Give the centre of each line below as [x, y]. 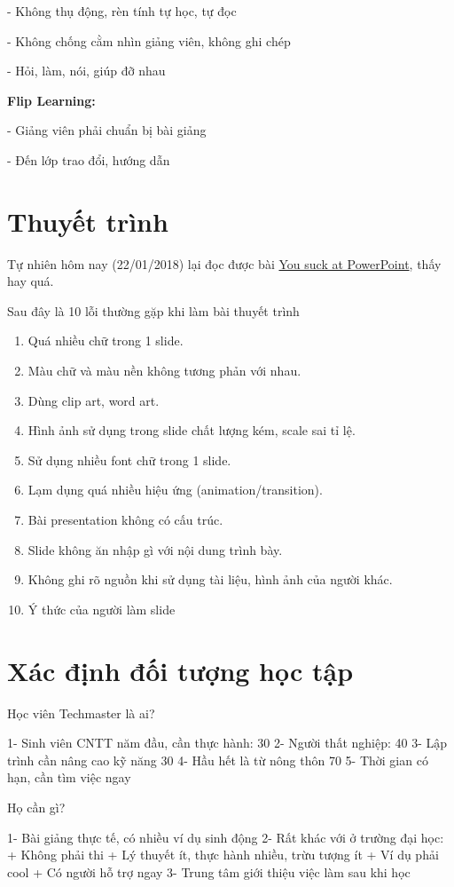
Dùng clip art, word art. [94, 400]
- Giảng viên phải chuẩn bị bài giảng [107, 130]
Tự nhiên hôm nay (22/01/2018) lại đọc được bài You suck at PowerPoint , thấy [224, 263]
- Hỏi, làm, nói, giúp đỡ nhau [86, 71]
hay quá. [31, 281]
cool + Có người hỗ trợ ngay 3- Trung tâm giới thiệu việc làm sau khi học [209, 871]
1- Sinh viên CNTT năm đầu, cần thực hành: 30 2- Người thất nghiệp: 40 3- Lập [227, 743]
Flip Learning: [51, 100]
